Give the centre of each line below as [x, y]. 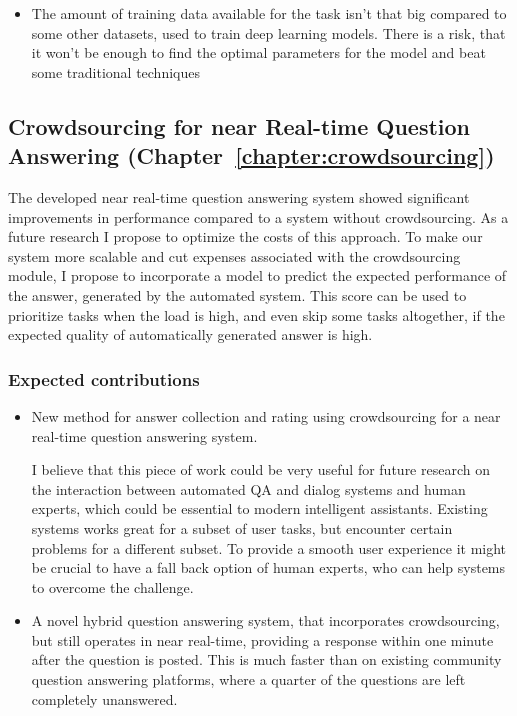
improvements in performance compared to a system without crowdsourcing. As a [258, 216]
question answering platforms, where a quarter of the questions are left [248, 679]
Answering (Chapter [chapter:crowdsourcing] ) [251, 155]
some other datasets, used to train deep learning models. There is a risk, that [268, 32]
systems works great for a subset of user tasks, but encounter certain [242, 527]
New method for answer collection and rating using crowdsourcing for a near [266, 415]
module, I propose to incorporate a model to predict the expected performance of [257, 275]
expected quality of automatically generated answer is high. [190, 334]
